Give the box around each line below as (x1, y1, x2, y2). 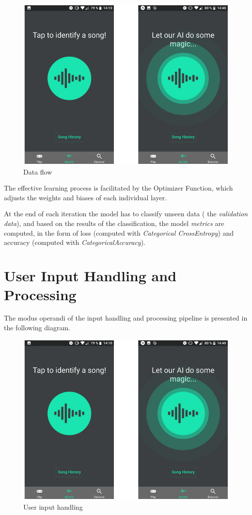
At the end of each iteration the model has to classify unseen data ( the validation (4, 209, 248, 219)
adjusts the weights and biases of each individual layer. (4, 192, 167, 202)
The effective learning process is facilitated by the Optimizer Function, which (4, 183, 233, 193)
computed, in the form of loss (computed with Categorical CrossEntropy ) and (4, 227, 234, 238)
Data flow (23, 166, 52, 177)
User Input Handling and (4, 265, 177, 285)
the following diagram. (4, 322, 70, 332)
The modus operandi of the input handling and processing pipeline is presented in (4, 313, 248, 323)
